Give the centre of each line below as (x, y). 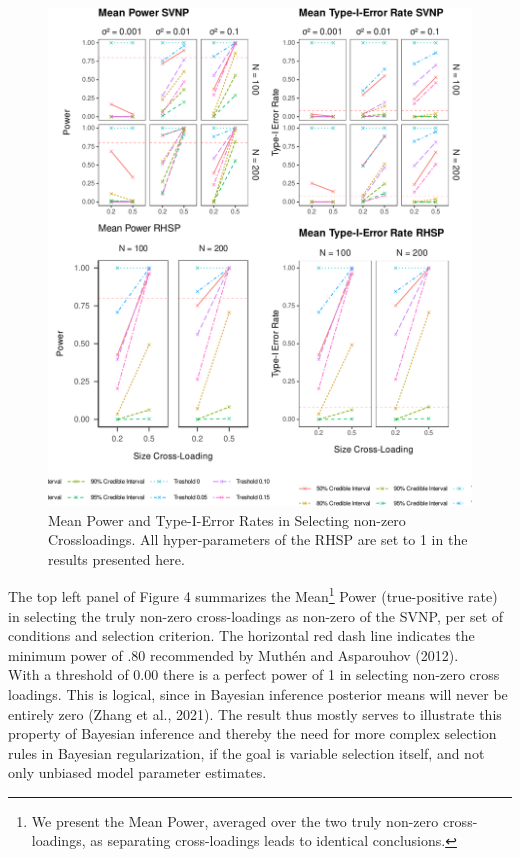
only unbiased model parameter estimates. (137, 772)
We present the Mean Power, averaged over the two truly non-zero (235, 820)
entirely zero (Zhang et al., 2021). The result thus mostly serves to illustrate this (255, 713)
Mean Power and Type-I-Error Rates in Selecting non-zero (227, 519)
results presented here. (116, 558)
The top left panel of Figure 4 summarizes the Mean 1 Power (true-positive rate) (253, 594)
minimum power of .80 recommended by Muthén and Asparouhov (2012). (233, 654)
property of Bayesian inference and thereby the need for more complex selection (252, 733)
